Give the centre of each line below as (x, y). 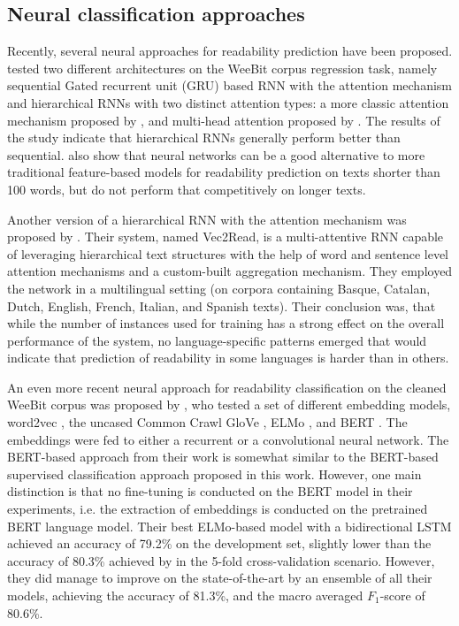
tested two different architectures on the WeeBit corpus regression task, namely (222, 68)
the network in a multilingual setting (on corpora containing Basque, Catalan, (219, 288)
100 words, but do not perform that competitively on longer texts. (187, 189)
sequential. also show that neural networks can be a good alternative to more (216, 154)
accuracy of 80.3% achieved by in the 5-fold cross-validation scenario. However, (221, 560)
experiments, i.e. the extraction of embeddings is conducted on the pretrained (218, 509)
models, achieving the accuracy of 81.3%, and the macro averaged (185, 595)
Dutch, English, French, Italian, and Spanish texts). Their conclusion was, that (222, 305)
